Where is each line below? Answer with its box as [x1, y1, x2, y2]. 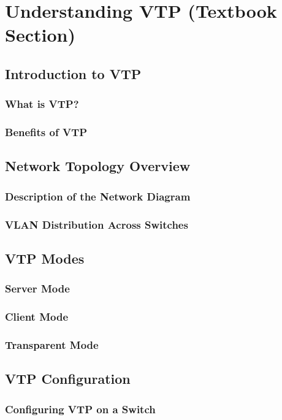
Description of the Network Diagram [5, 188, 191, 204]
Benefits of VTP [5, 124, 88, 140]
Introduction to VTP [5, 64, 142, 83]
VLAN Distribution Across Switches [5, 216, 188, 232]
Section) [5, 22, 75, 47]
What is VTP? [5, 96, 79, 112]
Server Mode [5, 281, 70, 296]
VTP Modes [5, 248, 85, 267]
